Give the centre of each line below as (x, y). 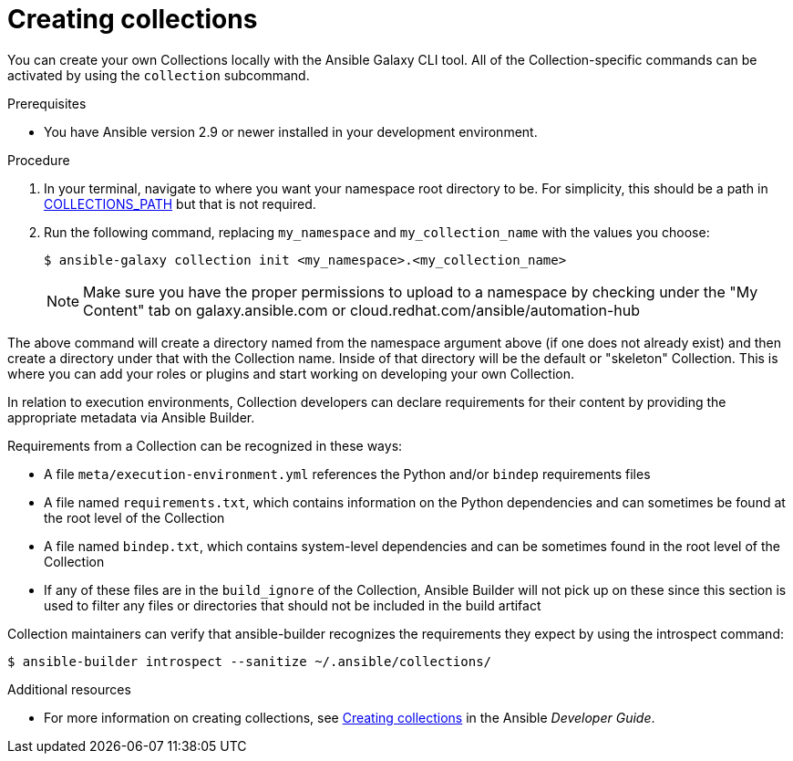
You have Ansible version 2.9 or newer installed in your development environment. (291, 131)
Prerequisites (47, 103)
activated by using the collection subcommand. (159, 75)
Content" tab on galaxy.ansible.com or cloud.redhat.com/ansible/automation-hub (362, 310)
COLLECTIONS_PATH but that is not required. (180, 203)
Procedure (39, 160)
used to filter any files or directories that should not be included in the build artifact (293, 605)
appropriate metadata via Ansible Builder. (131, 417)
